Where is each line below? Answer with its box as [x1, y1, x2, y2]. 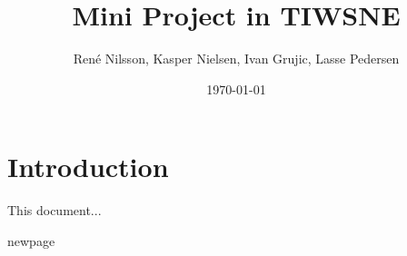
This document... [7, 201, 102, 220]
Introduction [7, 148, 169, 185]
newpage [7, 231, 55, 250]
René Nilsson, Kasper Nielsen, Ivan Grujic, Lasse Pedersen [73, 49, 400, 68]
